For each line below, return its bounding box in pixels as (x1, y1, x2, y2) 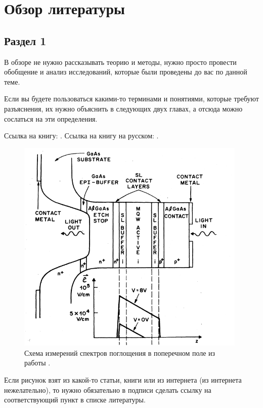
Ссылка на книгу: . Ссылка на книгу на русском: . (4, 130, 159, 141)
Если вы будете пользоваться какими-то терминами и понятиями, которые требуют (4, 93, 259, 104)
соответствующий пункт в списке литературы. (4, 394, 146, 405)
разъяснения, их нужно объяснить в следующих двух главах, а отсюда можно (4, 103, 243, 114)
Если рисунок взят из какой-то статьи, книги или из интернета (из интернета (4, 375, 242, 385)
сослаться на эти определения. (4, 113, 98, 124)
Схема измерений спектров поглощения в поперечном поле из (24, 347, 215, 358)
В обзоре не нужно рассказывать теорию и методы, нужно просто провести (4, 56, 237, 67)
